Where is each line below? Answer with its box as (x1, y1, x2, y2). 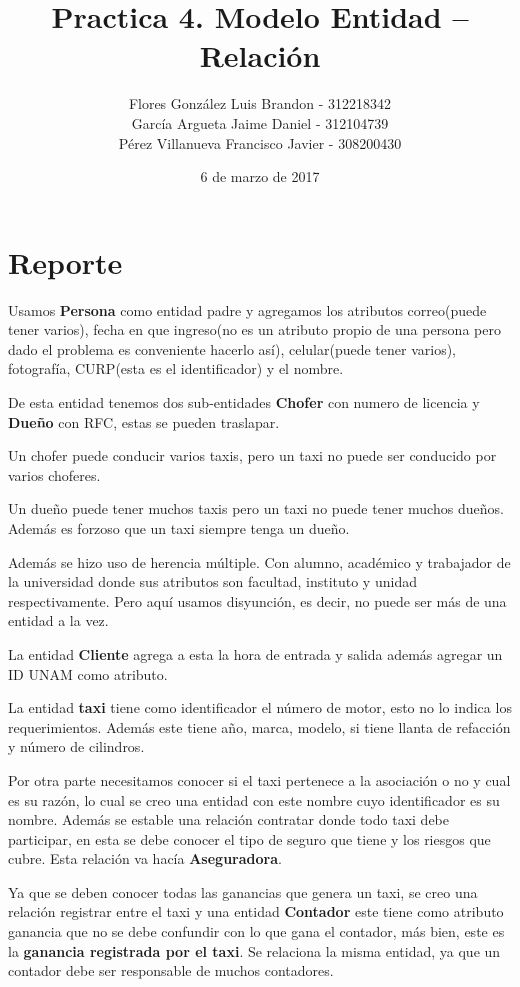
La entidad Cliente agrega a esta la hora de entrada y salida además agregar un (8, 643, 503, 664)
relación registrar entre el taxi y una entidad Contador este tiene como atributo (8, 901, 504, 922)
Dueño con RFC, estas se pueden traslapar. (8, 411, 280, 432)
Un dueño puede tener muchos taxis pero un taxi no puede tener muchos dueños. (8, 498, 504, 519)
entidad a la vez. (8, 610, 109, 631)
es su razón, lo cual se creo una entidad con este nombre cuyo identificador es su (8, 789, 500, 810)
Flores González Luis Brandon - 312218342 (128, 93, 392, 114)
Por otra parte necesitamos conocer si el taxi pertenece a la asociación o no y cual (8, 769, 511, 790)
